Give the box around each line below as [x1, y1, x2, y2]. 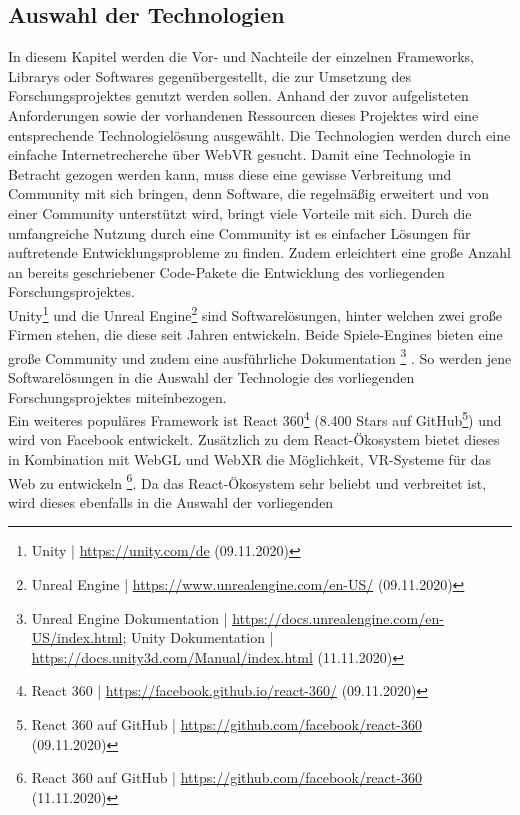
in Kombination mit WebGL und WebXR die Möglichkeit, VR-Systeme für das [8, 449, 492, 470]
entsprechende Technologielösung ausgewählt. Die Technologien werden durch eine [8, 124, 511, 145]
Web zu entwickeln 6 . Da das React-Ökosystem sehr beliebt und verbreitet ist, [8, 469, 487, 493]
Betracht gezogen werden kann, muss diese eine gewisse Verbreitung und [8, 163, 452, 184]
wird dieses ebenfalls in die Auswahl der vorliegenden [8, 491, 334, 512]
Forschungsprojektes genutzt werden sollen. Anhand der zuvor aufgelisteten [8, 85, 469, 106]
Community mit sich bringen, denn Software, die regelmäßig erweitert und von [8, 183, 489, 204]
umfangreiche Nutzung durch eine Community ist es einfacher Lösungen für [8, 222, 471, 243]
